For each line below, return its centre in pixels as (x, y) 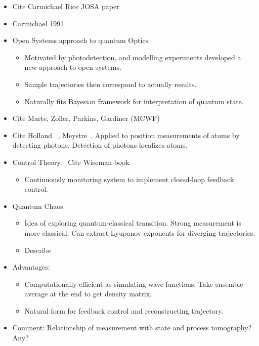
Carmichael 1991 (38, 23)
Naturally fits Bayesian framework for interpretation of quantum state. (134, 101)
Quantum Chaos (38, 206)
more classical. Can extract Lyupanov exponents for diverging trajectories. (140, 232)
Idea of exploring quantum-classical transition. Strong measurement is (133, 223)
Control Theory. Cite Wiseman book (71, 162)
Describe (38, 250)
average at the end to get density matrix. (88, 294)
